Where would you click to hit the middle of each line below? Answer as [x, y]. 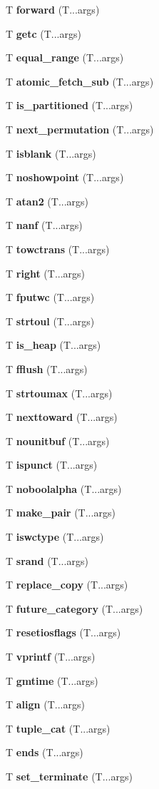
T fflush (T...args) [47, 368]
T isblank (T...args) [51, 153]
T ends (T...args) [45, 752]
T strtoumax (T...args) [59, 393]
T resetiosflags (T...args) [63, 632]
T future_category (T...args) [75, 608]
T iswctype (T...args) [55, 537]
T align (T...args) [45, 704]
